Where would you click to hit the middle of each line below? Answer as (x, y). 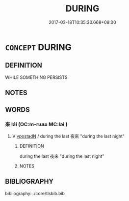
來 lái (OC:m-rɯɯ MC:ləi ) (36, 125)
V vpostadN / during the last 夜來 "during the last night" (68, 136)
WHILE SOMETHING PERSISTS (36, 77)
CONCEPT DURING (39, 47)
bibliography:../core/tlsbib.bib (35, 193)
